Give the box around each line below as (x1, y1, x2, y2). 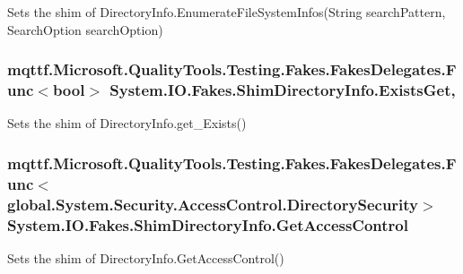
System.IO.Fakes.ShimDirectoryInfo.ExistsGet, (109, 79, 456, 101)
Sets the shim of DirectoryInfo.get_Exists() (7, 114, 247, 133)
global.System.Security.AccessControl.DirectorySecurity (7, 193, 419, 215)
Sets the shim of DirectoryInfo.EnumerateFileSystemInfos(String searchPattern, (7, 3, 446, 21)
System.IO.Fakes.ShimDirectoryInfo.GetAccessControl (7, 213, 408, 235)
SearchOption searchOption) (7, 20, 163, 39)
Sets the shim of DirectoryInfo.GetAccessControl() (7, 248, 284, 267)
